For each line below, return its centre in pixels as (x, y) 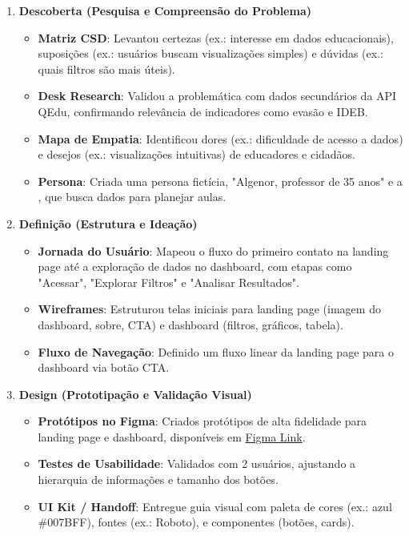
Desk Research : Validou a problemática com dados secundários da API (217, 96)
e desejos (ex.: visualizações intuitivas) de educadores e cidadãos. (197, 154)
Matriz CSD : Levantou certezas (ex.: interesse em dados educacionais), (216, 37)
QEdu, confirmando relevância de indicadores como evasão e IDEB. (203, 111)
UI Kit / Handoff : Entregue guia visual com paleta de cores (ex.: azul (215, 506)
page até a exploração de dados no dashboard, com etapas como (195, 266)
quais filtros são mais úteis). (106, 69)
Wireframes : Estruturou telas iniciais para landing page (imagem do (209, 309)
